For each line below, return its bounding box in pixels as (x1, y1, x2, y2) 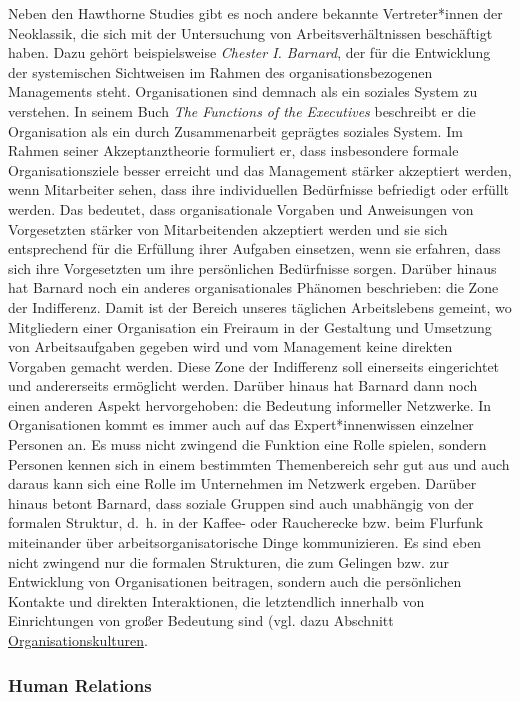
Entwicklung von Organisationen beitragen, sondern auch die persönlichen (8, 571, 462, 592)
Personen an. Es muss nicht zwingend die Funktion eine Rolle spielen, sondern (8, 434, 487, 455)
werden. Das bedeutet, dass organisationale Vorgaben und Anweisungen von (8, 198, 474, 219)
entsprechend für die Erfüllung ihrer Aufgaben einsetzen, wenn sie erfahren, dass (8, 238, 501, 259)
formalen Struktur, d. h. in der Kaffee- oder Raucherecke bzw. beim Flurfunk (8, 512, 484, 533)
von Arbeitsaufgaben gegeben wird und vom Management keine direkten (8, 336, 453, 357)
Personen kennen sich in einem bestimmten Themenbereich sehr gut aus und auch (8, 453, 510, 474)
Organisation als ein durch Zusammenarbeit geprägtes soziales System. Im (8, 120, 463, 141)
